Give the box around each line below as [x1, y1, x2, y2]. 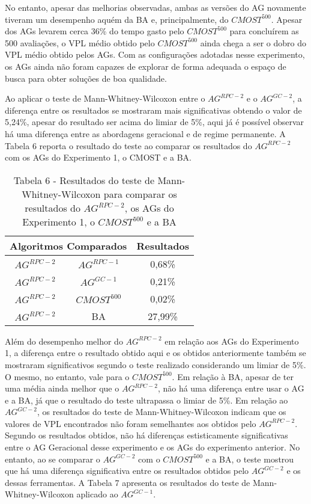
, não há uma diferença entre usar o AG [157, 382, 304, 395]
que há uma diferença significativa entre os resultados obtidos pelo [5, 464, 249, 477]
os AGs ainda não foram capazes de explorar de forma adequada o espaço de [5, 60, 286, 72]
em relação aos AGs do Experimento [165, 334, 299, 347]
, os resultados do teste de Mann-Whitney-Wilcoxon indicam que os [37, 405, 286, 418]
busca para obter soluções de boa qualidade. [5, 72, 167, 84]
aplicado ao [76, 488, 118, 500]
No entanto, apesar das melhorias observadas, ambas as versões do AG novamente [5, 1, 306, 13]
